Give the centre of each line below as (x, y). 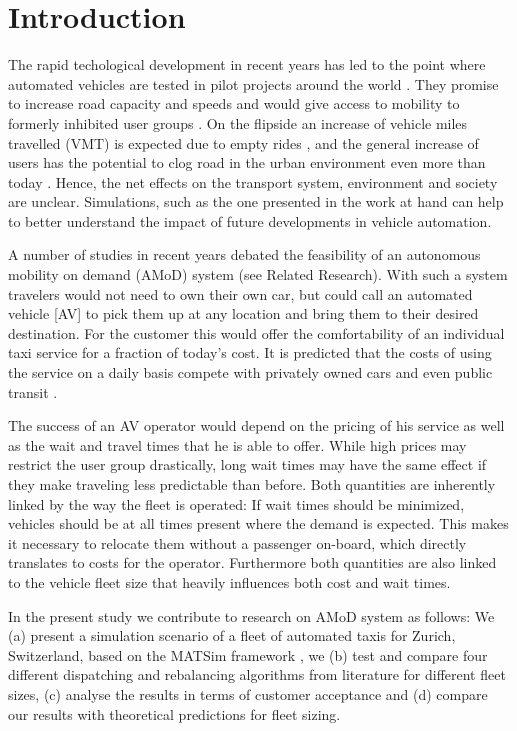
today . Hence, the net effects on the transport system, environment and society (253, 181)
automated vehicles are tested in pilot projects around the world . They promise (253, 83)
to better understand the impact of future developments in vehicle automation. (250, 220)
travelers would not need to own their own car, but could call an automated (240, 293)
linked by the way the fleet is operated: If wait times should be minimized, (236, 503)
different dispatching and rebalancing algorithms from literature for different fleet (257, 674)
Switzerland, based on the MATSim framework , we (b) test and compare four (248, 654)
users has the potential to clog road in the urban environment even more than (247, 162)
